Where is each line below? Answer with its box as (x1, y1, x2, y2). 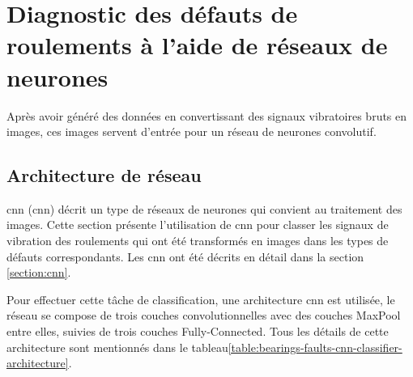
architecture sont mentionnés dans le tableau (6, 338, 228, 355)
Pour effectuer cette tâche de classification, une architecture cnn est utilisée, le (6, 290, 395, 307)
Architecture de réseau (6, 163, 202, 188)
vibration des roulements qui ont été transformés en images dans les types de (6, 232, 389, 249)
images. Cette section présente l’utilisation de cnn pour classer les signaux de (6, 216, 389, 233)
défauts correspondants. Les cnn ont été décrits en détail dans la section (6, 248, 364, 265)
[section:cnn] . (6, 264, 71, 281)
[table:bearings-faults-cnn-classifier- (228, 338, 402, 355)
